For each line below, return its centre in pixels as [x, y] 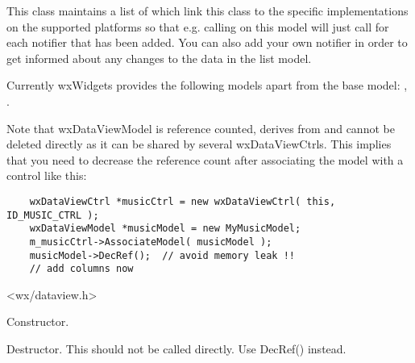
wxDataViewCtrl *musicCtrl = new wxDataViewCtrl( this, [183, 201]
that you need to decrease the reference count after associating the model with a [205, 159]
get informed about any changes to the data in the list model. [159, 58]
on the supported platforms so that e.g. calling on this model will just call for [198, 26]
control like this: [47, 175]
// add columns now [81, 269]
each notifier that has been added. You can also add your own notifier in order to [207, 42]
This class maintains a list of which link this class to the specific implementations [207, 10]
